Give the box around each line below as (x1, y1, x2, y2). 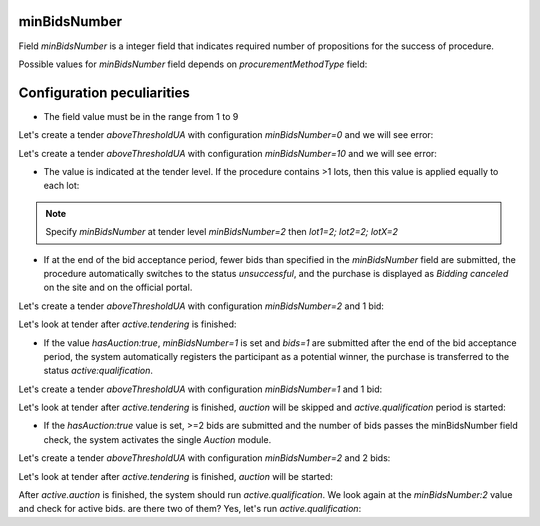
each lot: (43, 180, 80, 192)
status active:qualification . (43, 365, 154, 377)
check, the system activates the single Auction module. (43, 433, 272, 445)
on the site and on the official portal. (43, 281, 193, 294)
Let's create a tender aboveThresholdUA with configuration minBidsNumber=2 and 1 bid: (18, 300, 385, 312)
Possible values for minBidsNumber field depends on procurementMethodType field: (18, 58, 368, 70)
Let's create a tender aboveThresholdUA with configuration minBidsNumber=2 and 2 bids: (18, 452, 391, 464)
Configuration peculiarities (18, 84, 190, 101)
